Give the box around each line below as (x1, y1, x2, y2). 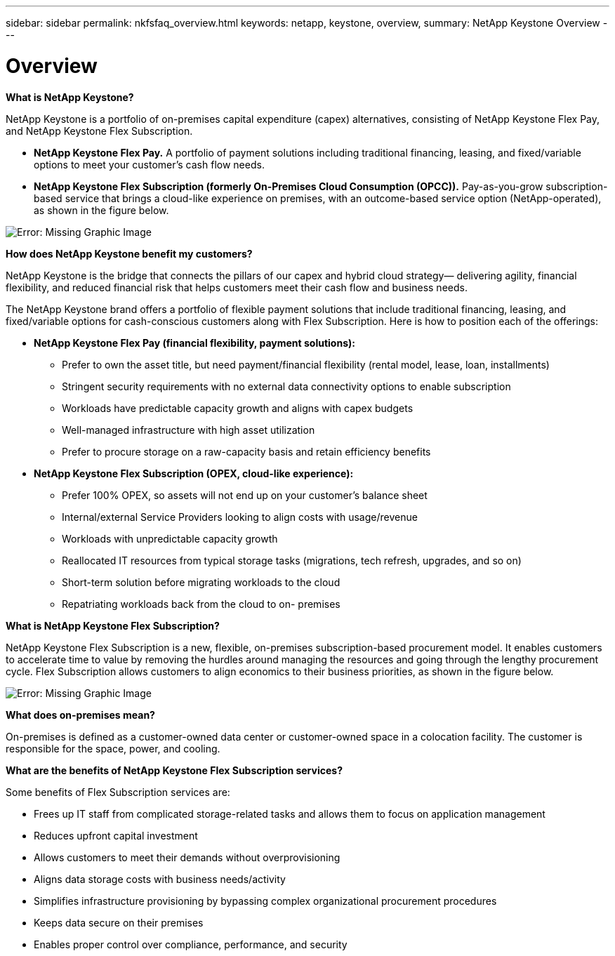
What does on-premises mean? (6, 708, 155, 721)
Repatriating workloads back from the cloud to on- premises (62, 597, 340, 610)
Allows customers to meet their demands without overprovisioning (34, 851, 340, 863)
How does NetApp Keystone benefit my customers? (6, 247, 253, 260)
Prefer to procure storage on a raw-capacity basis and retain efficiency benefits (62, 445, 431, 458)
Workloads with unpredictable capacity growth (62, 532, 278, 545)
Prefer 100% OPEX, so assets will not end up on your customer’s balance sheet (62, 489, 428, 501)
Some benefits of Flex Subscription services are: (6, 785, 230, 798)
